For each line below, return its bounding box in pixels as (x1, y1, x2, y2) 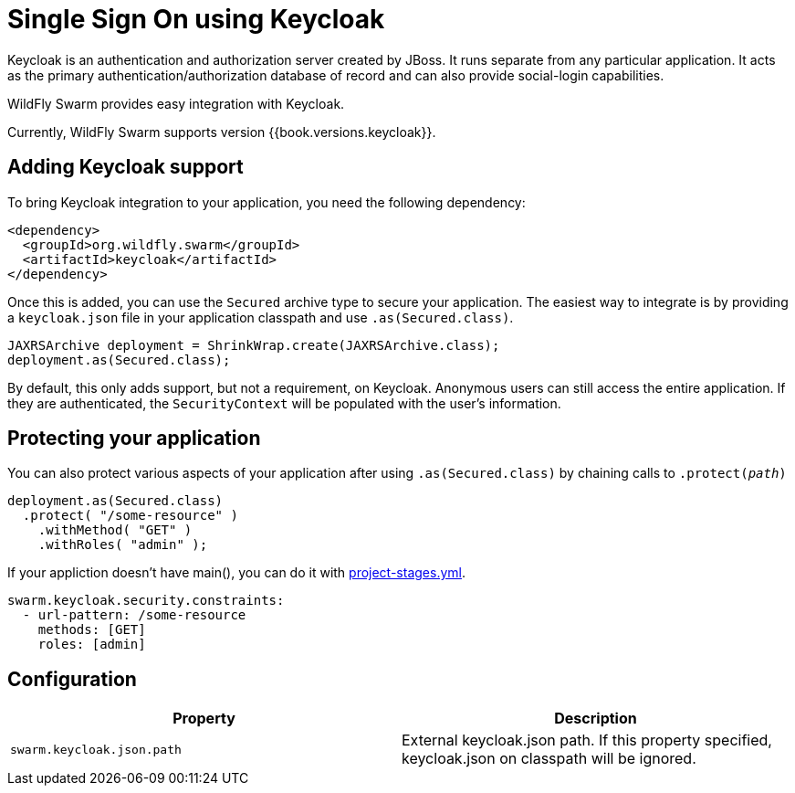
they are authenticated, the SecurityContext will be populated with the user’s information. (7, 395, 561, 411)
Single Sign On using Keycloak (7, 4, 385, 35)
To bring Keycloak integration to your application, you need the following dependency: (7, 194, 526, 210)
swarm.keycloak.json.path (10, 742, 182, 756)
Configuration (7, 667, 137, 691)
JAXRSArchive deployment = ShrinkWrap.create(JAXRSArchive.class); (7, 337, 500, 353)
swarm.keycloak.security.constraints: (7, 593, 285, 608)
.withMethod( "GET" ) (37, 523, 193, 538)
